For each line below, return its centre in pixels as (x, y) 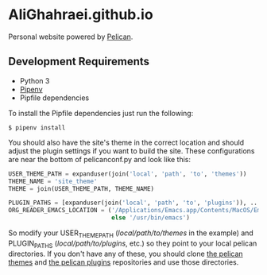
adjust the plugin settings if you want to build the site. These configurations (132, 151)
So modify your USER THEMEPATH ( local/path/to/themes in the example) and (131, 234)
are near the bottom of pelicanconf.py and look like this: (100, 159)
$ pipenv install (37, 128)
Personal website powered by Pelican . (71, 37)
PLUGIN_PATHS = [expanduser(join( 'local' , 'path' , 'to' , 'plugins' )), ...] (136, 203)
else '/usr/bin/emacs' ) (151, 218)
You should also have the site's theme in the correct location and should (126, 142)
